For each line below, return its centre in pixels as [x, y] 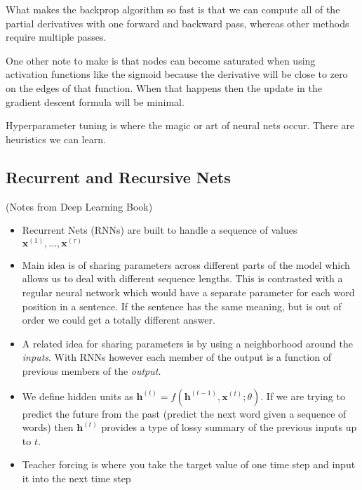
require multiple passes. [56, 37]
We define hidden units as [78, 396]
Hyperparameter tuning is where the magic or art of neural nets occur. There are [180, 125]
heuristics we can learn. [56, 139]
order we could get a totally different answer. [119, 320]
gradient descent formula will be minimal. [95, 101]
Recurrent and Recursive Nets [118, 177]
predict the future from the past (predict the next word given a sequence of [184, 413]
